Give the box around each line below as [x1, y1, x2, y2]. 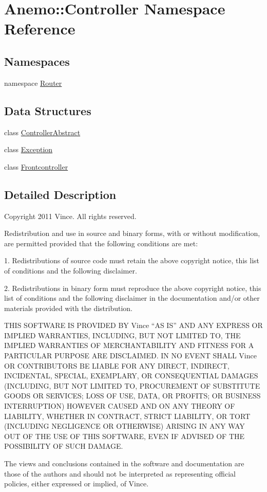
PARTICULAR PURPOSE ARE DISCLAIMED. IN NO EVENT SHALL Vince [4, 350, 257, 361]
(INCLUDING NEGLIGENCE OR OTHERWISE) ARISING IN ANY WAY [4, 421, 245, 431]
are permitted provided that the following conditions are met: [4, 238, 198, 248]
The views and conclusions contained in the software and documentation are [4, 458, 244, 469]
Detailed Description [4, 186, 117, 202]
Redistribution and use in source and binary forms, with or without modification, [4, 228, 260, 239]
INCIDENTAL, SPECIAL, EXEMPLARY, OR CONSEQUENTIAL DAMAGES [4, 370, 258, 381]
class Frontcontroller [4, 161, 68, 172]
